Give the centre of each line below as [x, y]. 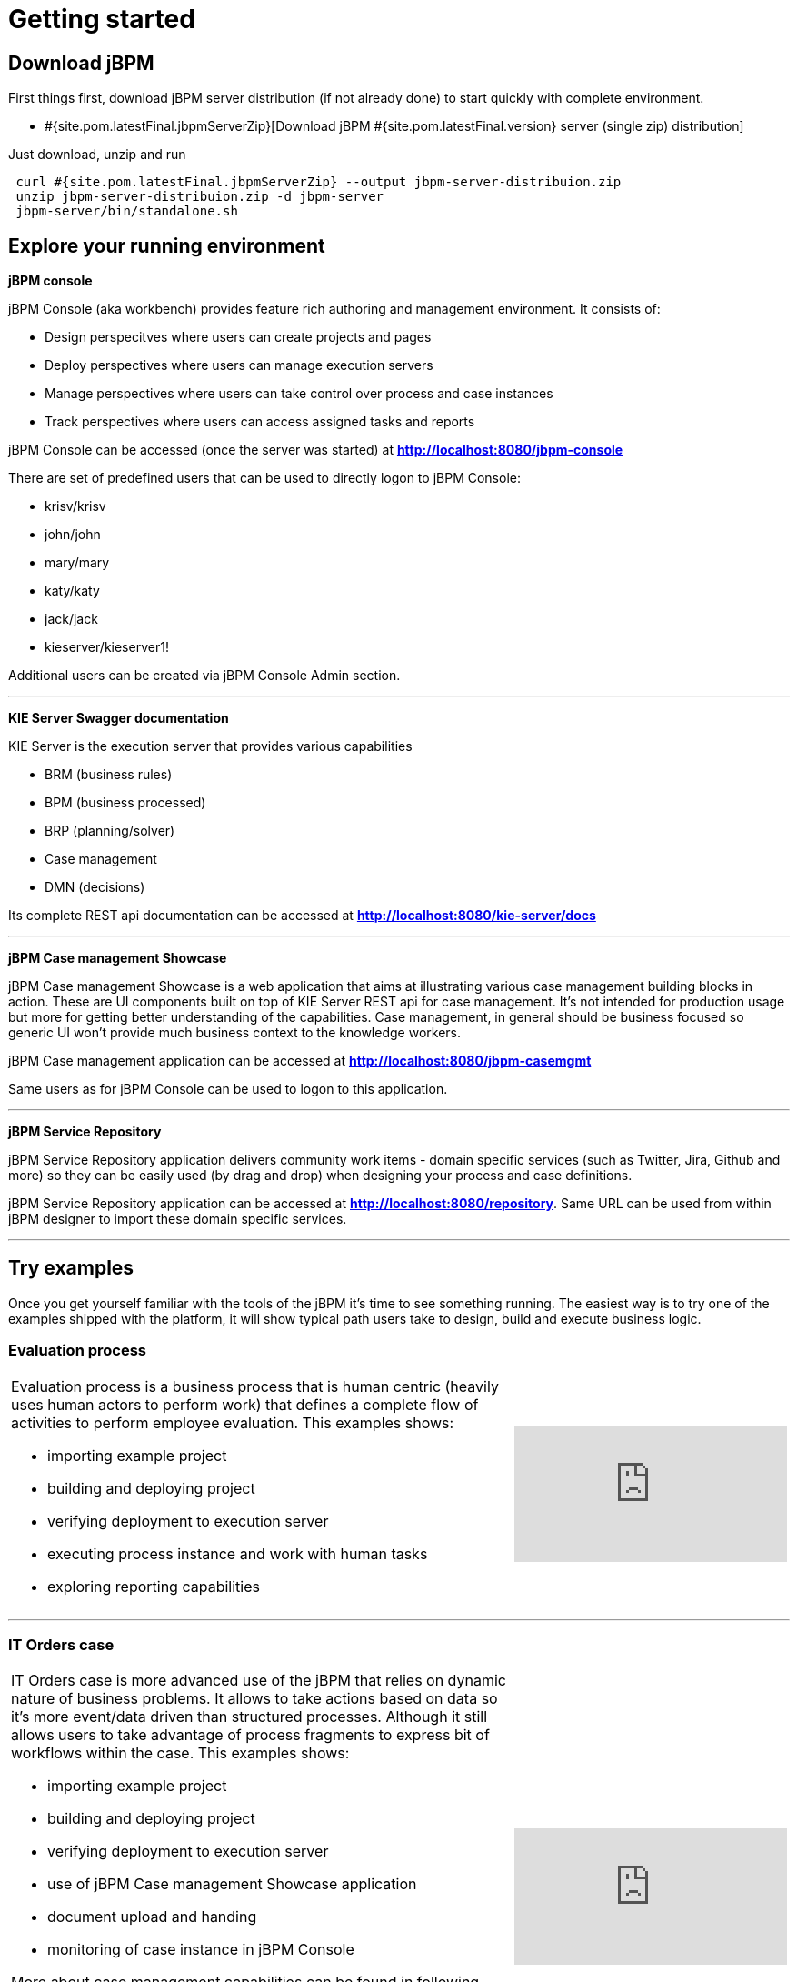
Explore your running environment [167, 245]
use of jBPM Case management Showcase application [232, 1884]
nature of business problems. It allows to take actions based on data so [254, 1699]
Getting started [102, 19]
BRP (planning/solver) [110, 831]
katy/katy [72, 591]
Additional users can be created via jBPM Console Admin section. [204, 676]
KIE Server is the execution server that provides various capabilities [210, 746]
